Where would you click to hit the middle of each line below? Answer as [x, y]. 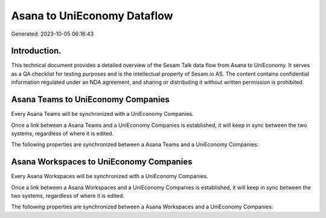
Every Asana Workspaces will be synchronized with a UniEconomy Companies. [110, 176]
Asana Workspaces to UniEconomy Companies [102, 162]
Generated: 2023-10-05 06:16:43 [53, 34]
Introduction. [36, 51]
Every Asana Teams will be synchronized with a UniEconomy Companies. [103, 114]
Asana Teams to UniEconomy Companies [90, 100]
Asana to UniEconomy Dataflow [92, 16]
